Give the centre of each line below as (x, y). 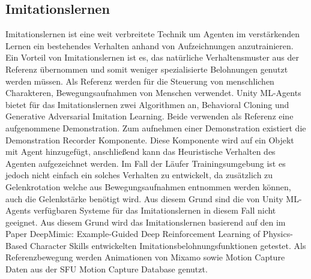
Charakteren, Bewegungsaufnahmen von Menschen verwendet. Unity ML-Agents (153, 93)
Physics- (278, 234)
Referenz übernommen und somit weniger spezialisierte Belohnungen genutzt (147, 69)
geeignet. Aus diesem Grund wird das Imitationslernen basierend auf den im (146, 222)
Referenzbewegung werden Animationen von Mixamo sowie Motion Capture (145, 257)
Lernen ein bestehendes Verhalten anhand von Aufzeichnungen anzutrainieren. (149, 45)
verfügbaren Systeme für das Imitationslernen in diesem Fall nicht (155, 210)
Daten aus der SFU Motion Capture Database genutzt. (107, 269)
